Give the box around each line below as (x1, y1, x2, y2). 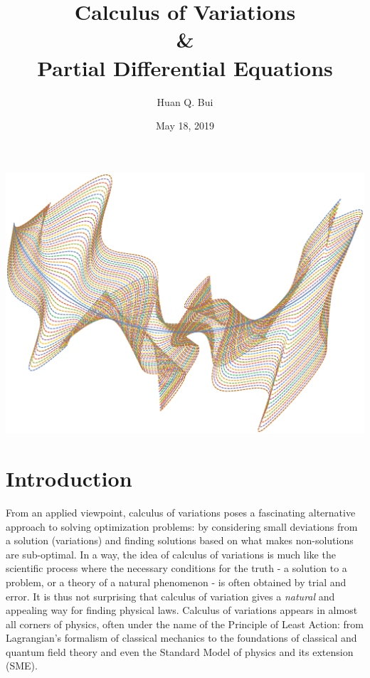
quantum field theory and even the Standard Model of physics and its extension (6, 644, 354, 659)
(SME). (6, 658, 38, 673)
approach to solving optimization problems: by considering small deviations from (6, 519, 358, 534)
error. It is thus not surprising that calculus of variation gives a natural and (6, 588, 335, 603)
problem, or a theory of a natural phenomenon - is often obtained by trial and (6, 574, 347, 589)
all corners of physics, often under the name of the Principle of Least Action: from (6, 616, 364, 631)
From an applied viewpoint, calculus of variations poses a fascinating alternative (6, 504, 356, 519)
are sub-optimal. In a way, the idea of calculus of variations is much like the (6, 546, 336, 561)
